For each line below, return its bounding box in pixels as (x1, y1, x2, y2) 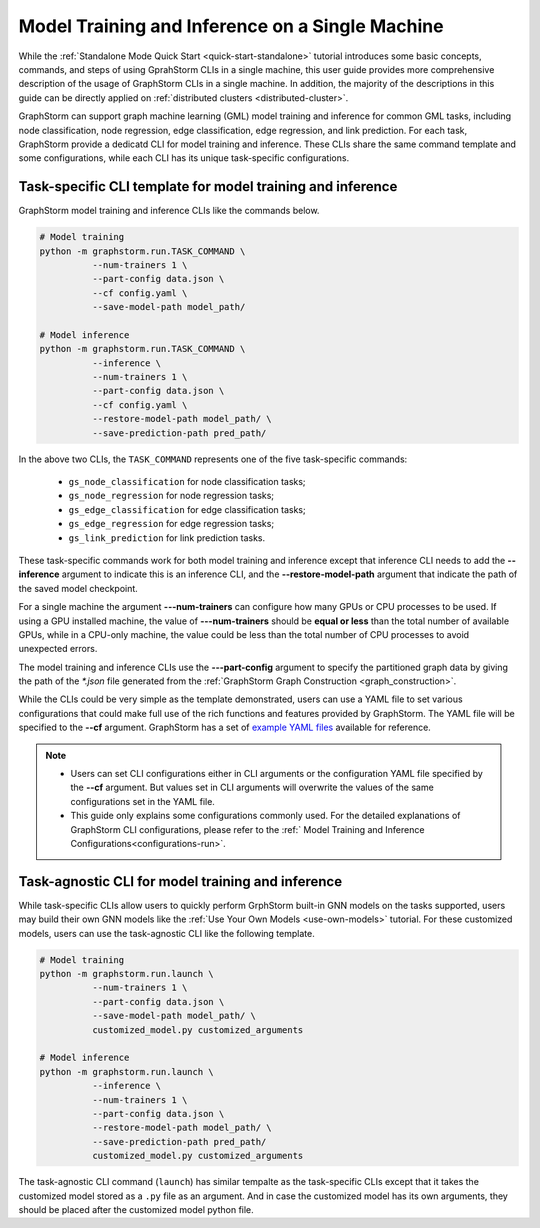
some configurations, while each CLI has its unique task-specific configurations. (18, 152, 350, 164)
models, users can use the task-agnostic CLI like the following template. (18, 927, 315, 939)
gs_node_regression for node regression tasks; (68, 490, 275, 502)
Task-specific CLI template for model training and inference (18, 178, 398, 195)
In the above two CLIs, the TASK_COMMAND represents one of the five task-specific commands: (18, 453, 408, 465)
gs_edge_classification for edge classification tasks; (68, 503, 306, 515)
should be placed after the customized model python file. (18, 1203, 254, 1215)
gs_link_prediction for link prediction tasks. (68, 531, 266, 544)
